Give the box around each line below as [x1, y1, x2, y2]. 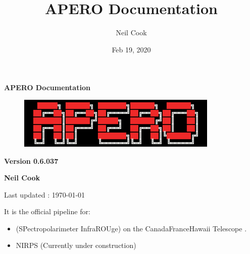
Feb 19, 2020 [112, 44, 151, 54]
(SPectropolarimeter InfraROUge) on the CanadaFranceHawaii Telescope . [16, 223, 247, 233]
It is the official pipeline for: [4, 206, 90, 217]
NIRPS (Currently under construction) [16, 240, 136, 250]
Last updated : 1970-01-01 [4, 189, 85, 200]
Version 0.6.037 [4, 155, 59, 166]
